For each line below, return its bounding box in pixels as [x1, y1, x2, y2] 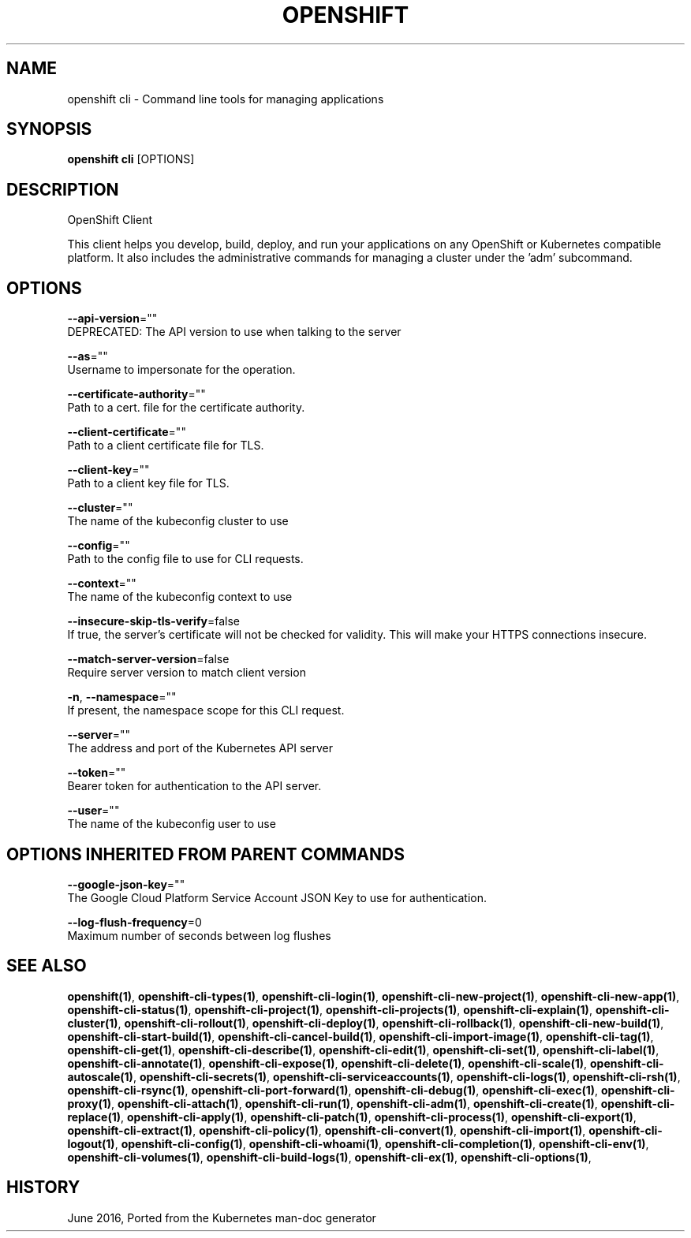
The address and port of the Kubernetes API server [67, 741, 333, 755]
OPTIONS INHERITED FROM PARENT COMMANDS [6, 844, 405, 864]
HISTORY [6, 1177, 80, 1198]
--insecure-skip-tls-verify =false [67, 614, 240, 628]
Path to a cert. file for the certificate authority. [67, 401, 305, 415]
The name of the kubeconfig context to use [67, 590, 293, 604]
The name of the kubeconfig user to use [67, 817, 276, 831]
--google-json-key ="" [67, 877, 185, 891]
